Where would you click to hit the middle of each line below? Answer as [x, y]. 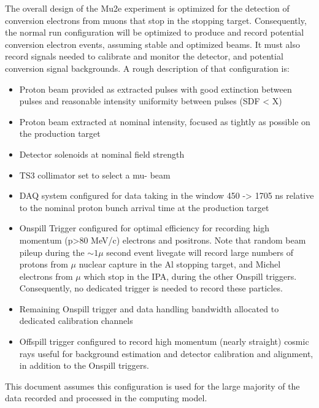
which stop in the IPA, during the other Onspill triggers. [190, 276]
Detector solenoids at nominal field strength [102, 154]
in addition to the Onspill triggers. [84, 365]
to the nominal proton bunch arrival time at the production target [144, 207]
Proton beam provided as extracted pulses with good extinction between [156, 89]
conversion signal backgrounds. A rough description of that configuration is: [147, 68]
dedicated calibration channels [76, 321]
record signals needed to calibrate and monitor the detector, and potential [144, 56]
